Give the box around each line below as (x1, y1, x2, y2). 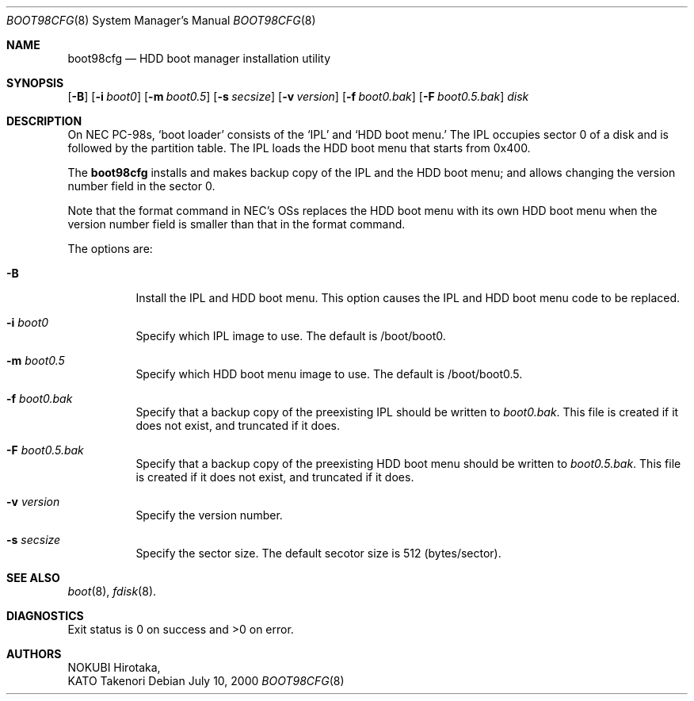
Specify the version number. (135, 508, 283, 522)
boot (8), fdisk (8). (67, 584, 157, 598)
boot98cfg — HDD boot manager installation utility (67, 52, 331, 65)
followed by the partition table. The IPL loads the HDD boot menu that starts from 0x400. (67, 141, 531, 155)
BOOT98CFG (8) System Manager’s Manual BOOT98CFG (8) (6, 13, 316, 27)
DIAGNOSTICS (6, 609, 84, 622)
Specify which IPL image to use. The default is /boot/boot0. (135, 329, 446, 343)
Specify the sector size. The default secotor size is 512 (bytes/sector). (135, 546, 501, 560)
